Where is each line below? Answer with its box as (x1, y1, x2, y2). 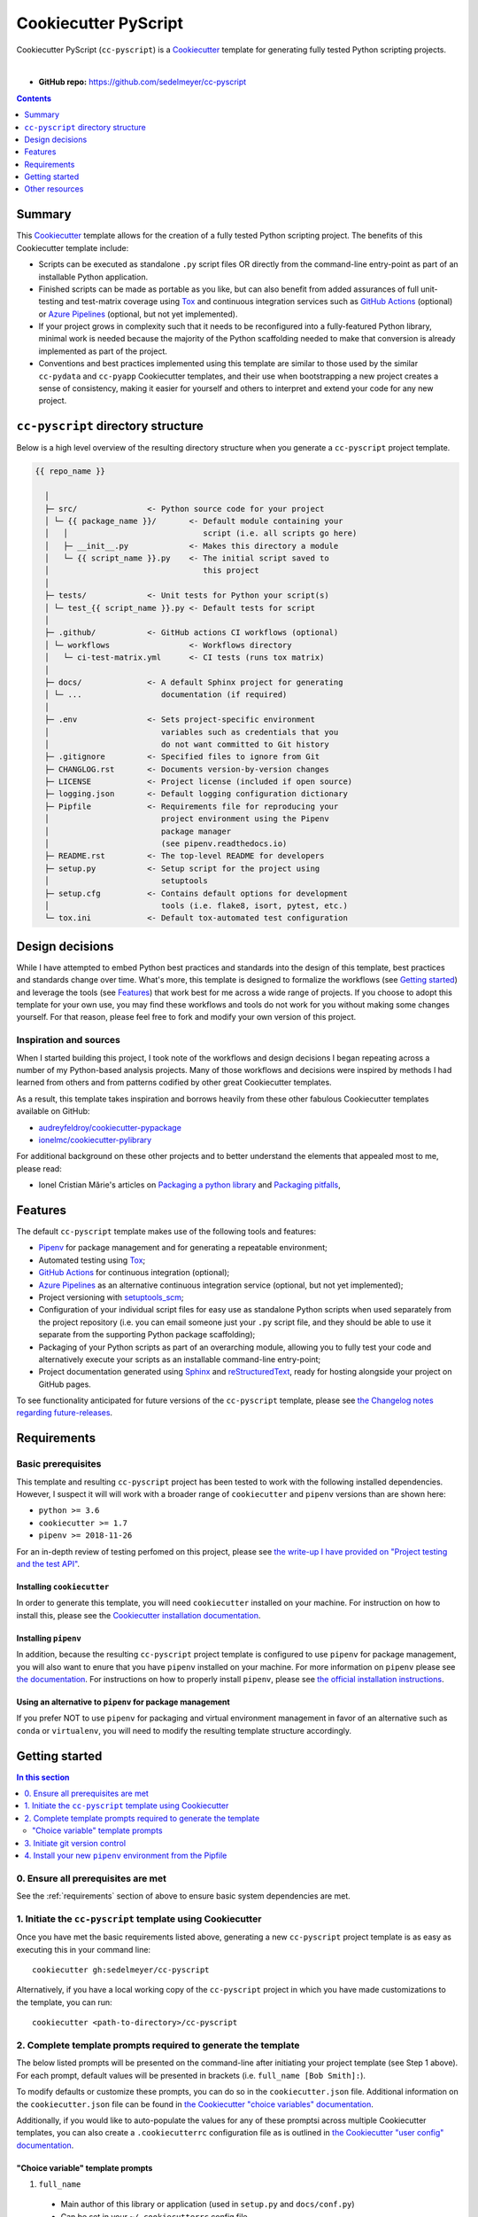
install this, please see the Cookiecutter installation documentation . (16, 1610, 261, 1620)
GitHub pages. (38, 1379, 92, 1390)
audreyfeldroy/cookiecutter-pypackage (38, 1122, 181, 1132)
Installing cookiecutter (16, 1581, 110, 1592)
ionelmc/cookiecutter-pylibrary (38, 1134, 152, 1145)
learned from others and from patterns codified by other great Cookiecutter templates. (16, 1077, 332, 1088)
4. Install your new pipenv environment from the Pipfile (24, 1850, 227, 1861)
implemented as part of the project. (38, 346, 167, 356)
